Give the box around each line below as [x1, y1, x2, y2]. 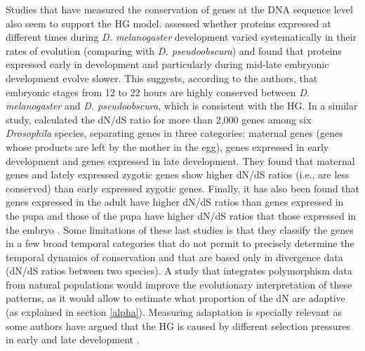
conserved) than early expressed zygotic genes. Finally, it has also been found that [6, 180, 359, 195]
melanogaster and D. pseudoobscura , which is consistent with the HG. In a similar [6, 98, 358, 113]
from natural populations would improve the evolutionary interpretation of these [6, 277, 352, 291]
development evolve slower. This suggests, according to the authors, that [6, 70, 318, 85]
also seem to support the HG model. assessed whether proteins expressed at [6, 15, 331, 30]
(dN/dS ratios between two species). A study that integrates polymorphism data [6, 263, 352, 278]
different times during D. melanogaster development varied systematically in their [6, 29, 357, 44]
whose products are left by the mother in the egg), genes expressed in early [6, 139, 329, 154]
